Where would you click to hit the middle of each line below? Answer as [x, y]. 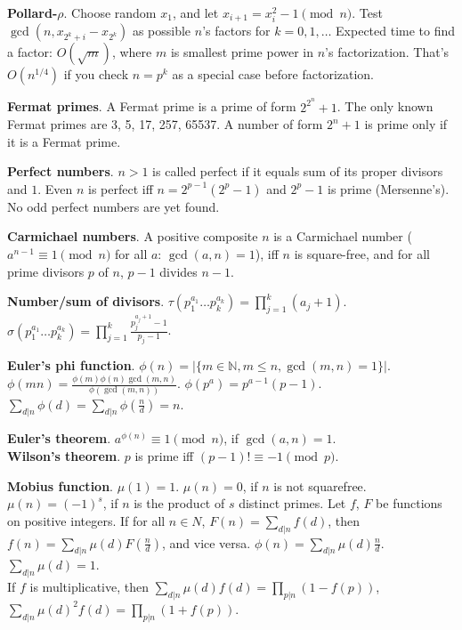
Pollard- [32, 12]
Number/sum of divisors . [86, 301]
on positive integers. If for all [86, 520]
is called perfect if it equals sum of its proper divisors [298, 171]
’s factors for [236, 31]
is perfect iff [121, 188]
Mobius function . [60, 485]
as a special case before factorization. [273, 74]
